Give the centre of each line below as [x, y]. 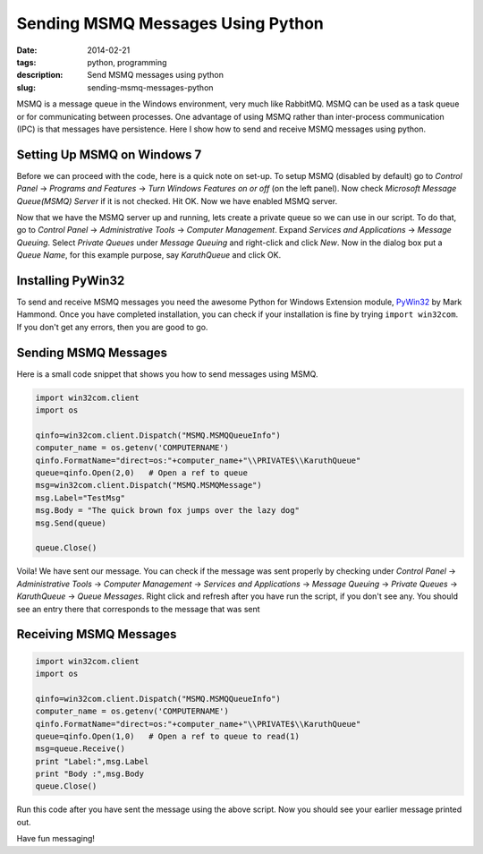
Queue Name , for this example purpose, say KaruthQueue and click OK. [149, 255]
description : [40, 75]
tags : [26, 62]
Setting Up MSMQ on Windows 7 [109, 154]
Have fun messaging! [56, 839]
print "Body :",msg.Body [90, 774]
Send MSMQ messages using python [155, 75]
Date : [27, 50]
